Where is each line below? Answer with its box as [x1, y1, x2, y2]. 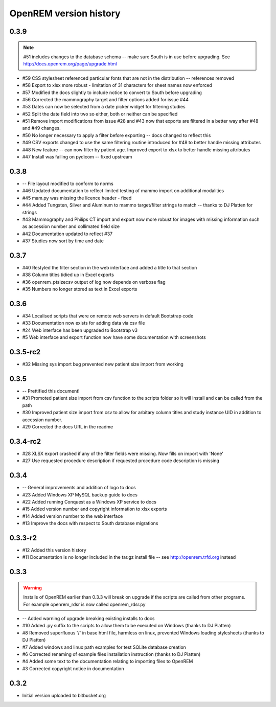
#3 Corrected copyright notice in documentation [22, 665, 125, 672]
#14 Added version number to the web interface [22, 513, 123, 519]
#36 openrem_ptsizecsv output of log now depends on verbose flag [22, 279, 166, 285]
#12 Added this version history [22, 547, 86, 553]
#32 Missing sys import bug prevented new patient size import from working [22, 361, 184, 368]
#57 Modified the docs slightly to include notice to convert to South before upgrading [22, 89, 202, 96]
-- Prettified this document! [22, 388, 80, 394]
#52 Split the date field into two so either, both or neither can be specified [22, 110, 178, 117]
